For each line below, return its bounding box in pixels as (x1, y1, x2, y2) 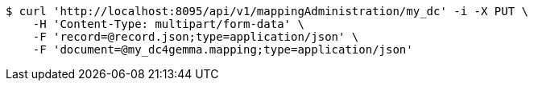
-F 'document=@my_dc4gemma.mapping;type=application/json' (32, 43, 413, 56)
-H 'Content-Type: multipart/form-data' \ (32, 18, 304, 30)
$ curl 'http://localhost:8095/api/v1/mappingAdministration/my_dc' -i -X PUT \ (6, 5, 529, 18)
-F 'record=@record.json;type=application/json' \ (32, 30, 359, 43)
